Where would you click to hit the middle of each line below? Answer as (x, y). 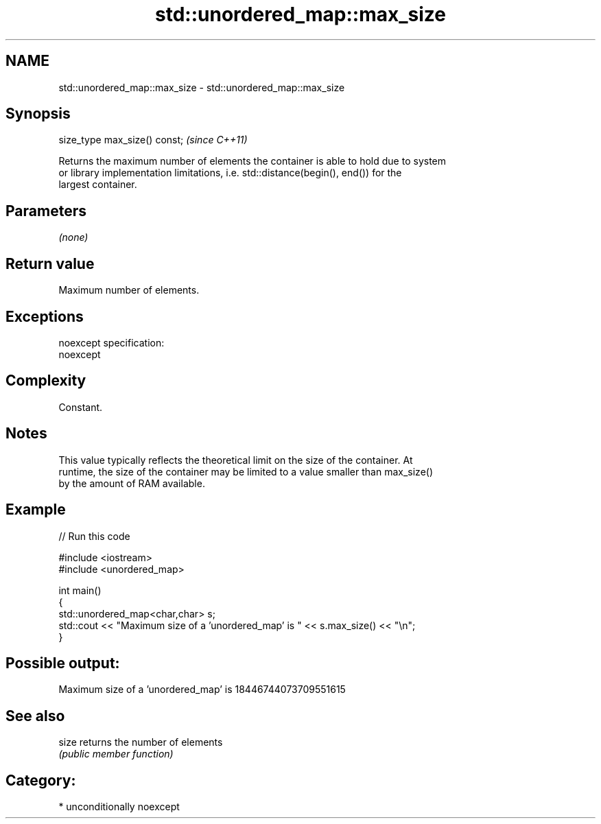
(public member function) (116, 754)
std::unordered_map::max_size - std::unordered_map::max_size (202, 87)
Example (36, 510)
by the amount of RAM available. (132, 483)
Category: (41, 780)
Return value (50, 263)
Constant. (81, 407)
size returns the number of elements (141, 742)
